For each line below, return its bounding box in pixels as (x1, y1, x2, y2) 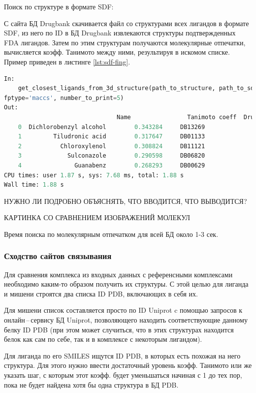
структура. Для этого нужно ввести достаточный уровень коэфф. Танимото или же (4, 360, 252, 370)
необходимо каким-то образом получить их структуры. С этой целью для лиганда (4, 279, 249, 289)
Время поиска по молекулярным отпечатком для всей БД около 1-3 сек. (4, 229, 219, 239)
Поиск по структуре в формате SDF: (4, 1, 114, 11)
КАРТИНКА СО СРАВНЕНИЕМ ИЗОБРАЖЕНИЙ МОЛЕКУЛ (4, 212, 190, 223)
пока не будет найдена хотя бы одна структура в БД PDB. (4, 379, 179, 390)
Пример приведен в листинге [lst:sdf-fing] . (4, 56, 130, 66)
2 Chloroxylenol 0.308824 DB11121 (18, 142, 205, 150)
